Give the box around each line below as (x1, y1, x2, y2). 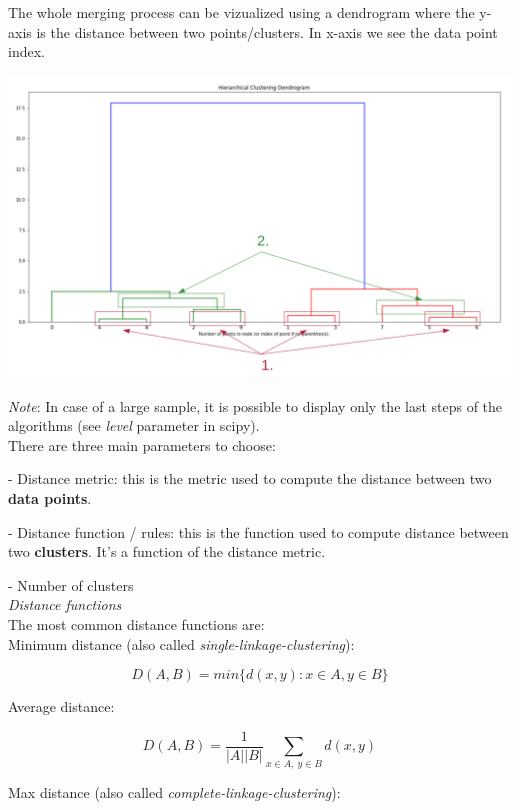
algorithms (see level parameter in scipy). (8, 415, 260, 436)
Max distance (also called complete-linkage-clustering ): (8, 781, 341, 802)
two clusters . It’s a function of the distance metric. (8, 541, 326, 562)
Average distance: (8, 696, 115, 717)
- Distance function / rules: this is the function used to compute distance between (8, 521, 509, 542)
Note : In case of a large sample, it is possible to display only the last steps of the (8, 395, 503, 416)
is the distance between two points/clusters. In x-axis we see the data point (36, 21, 498, 42)
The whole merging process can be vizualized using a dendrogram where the (8, 2, 475, 22)
